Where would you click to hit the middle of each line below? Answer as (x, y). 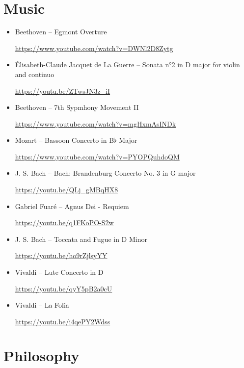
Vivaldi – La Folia (42, 305)
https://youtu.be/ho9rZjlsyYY (61, 255)
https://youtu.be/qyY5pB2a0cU (64, 288)
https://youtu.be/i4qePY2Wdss (63, 321)
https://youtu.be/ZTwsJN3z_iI (63, 91)
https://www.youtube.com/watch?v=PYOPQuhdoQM (97, 156)
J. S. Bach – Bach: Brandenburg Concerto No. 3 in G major (105, 173)
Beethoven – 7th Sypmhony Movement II (77, 107)
